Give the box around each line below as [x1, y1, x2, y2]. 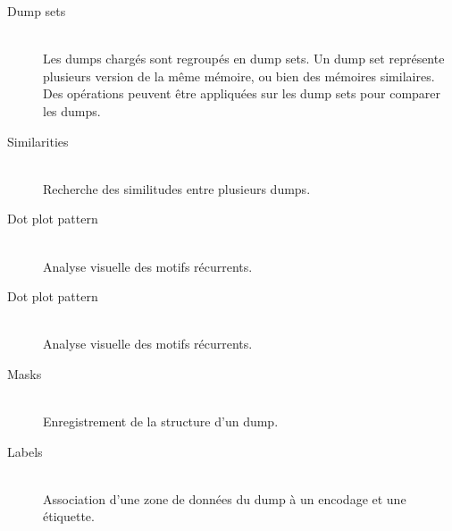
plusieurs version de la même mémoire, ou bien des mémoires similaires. [43, 66, 435, 85]
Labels [7, 442, 43, 460]
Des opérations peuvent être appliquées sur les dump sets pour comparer [43, 84, 441, 103]
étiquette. [43, 507, 95, 526]
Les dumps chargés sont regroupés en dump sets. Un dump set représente [43, 49, 445, 68]
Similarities [7, 131, 69, 150]
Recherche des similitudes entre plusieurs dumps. [43, 179, 311, 198]
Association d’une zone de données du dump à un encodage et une [43, 489, 406, 508]
